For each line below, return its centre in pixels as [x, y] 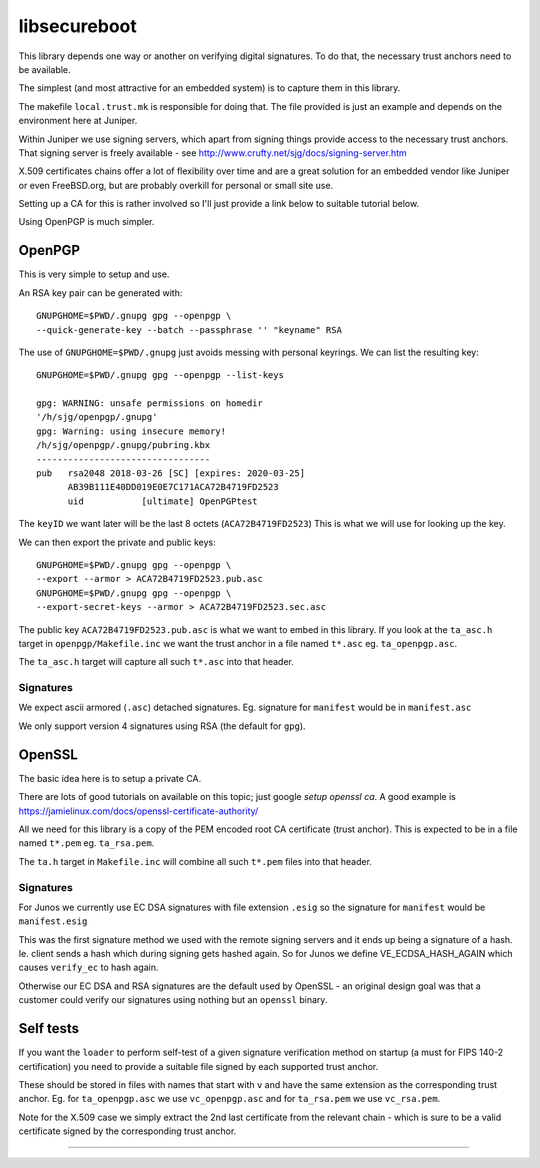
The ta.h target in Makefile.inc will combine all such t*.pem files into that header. [195, 861]
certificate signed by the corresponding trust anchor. [127, 1131]
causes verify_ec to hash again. [88, 967]
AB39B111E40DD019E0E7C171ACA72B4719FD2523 [173, 487]
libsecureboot [77, 26]
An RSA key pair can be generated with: [100, 292]
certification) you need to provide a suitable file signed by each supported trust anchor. [198, 1066]
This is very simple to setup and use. [94, 274]
